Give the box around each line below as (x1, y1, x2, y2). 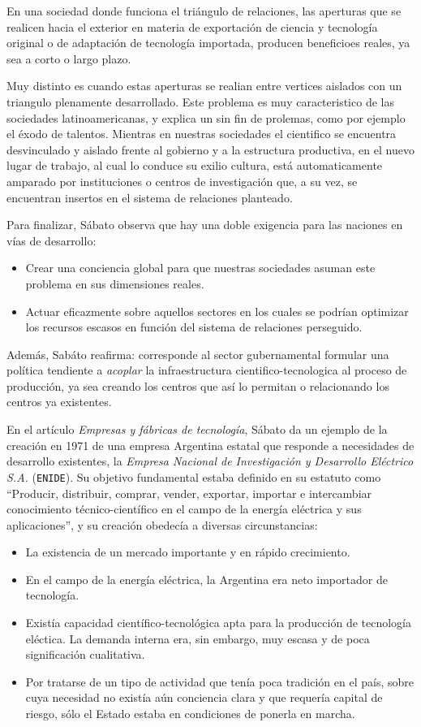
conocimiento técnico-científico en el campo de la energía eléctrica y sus (6, 500, 362, 517)
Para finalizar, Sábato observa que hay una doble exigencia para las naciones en (6, 216, 403, 233)
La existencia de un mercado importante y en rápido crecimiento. (25, 543, 350, 560)
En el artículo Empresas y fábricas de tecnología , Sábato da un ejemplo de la (6, 421, 388, 438)
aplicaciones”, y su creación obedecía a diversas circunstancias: (6, 516, 318, 533)
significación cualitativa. (25, 646, 145, 663)
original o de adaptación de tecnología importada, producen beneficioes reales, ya (6, 34, 410, 51)
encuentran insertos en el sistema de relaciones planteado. (6, 188, 293, 206)
